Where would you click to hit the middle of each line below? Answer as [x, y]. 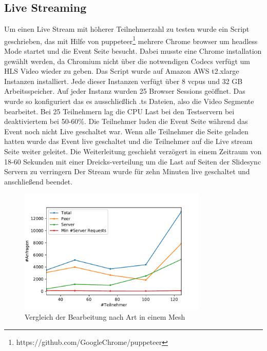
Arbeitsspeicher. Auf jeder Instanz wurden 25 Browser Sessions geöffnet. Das [125, 91]
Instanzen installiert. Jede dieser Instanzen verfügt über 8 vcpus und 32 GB [123, 81]
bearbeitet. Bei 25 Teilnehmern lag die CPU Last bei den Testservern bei [119, 111]
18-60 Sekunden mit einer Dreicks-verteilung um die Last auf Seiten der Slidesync [133, 161]
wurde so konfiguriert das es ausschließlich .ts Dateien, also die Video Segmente [129, 101]
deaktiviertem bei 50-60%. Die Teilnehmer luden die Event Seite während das [126, 121]
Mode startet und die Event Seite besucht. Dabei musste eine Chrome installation [133, 51]
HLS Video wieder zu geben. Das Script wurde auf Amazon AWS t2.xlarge [122, 71]
